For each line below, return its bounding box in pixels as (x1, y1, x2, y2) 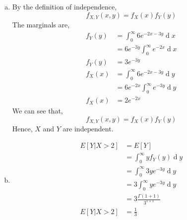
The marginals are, (12, 19, 70, 30)
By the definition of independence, (12, 1, 117, 11)
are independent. (62, 123, 114, 134)
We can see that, (12, 106, 63, 116)
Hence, (12, 123, 33, 134)
